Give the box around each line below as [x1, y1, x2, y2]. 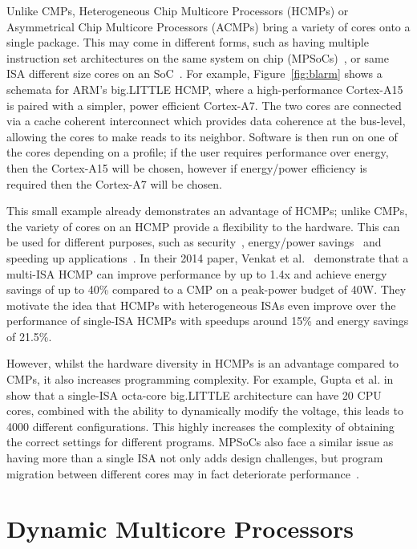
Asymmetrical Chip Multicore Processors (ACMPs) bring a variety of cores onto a [6, 18, 411, 35]
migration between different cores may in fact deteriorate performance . [6, 465, 359, 482]
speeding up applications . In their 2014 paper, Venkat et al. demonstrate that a [6, 249, 409, 266]
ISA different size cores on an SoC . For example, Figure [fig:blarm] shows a [6, 65, 383, 82]
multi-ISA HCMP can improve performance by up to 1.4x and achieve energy [6, 265, 387, 282]
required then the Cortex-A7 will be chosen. [6, 175, 222, 192]
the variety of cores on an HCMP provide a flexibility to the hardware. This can [6, 218, 400, 234]
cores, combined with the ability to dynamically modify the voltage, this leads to [6, 402, 403, 419]
